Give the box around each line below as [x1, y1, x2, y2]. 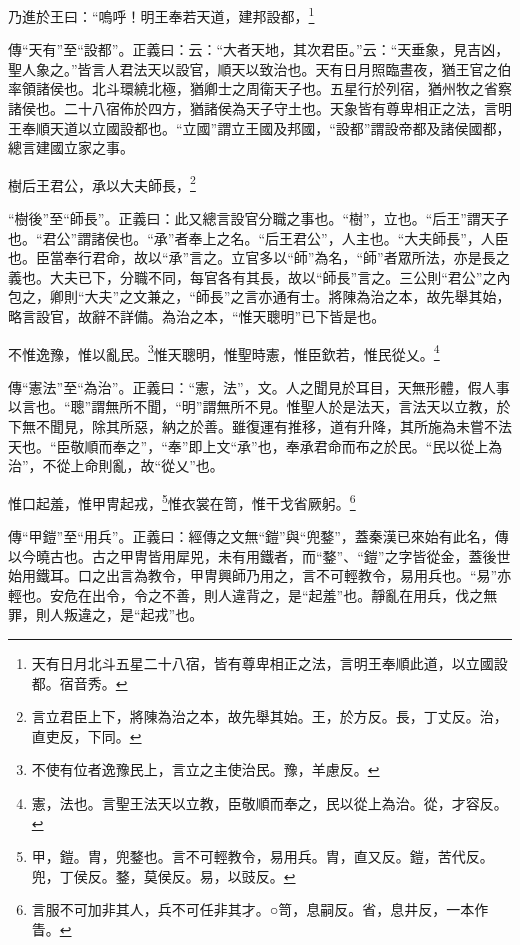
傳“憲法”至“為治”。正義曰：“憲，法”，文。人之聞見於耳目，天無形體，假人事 [8, 376, 510, 397]
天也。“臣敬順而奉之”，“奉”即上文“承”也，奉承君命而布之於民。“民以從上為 [8, 435, 503, 456]
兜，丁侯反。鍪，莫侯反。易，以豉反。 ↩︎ [31, 865, 296, 886]
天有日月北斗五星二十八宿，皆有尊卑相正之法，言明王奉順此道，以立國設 [31, 653, 508, 674]
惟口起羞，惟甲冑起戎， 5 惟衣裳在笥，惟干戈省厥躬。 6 [8, 489, 356, 513]
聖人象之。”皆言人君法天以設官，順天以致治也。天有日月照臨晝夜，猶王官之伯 [8, 58, 512, 79]
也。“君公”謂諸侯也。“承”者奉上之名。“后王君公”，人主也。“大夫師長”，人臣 [8, 227, 509, 248]
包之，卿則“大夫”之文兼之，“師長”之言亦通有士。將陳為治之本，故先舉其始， [8, 286, 511, 307]
